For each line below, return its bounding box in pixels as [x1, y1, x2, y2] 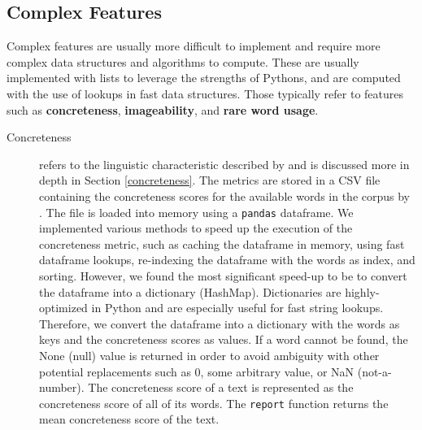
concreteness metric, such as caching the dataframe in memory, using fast [39, 235, 405, 252]
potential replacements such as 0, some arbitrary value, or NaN [39, 363, 355, 380]
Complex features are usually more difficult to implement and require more [7, 37, 381, 54]
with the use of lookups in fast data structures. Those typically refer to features [7, 85, 404, 102]
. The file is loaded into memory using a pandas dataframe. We [39, 203, 354, 220]
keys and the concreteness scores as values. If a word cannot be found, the [39, 331, 408, 348]
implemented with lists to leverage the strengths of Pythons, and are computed [7, 69, 401, 86]
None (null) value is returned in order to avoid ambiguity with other [39, 346, 380, 363]
